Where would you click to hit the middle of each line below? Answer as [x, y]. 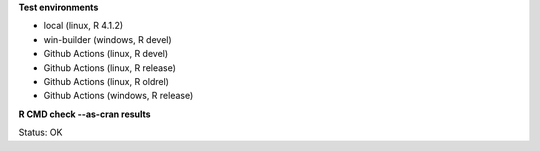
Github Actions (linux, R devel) [106, 54]
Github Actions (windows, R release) [118, 96]
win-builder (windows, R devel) [107, 39]
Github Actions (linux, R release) [110, 67]
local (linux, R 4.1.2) [83, 26]
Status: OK [40, 132]
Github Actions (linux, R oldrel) [106, 81]
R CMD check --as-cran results [84, 114]
